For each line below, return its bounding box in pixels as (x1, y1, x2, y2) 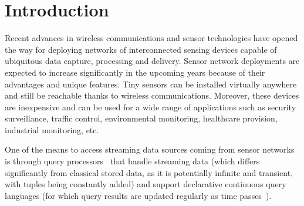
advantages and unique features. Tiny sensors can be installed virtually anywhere (5, 77, 297, 90)
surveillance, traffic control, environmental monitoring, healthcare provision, (5, 112, 278, 124)
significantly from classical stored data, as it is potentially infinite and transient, (5, 166, 293, 178)
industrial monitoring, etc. (5, 123, 99, 136)
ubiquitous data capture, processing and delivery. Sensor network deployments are (5, 55, 300, 67)
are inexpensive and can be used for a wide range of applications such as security (5, 100, 296, 113)
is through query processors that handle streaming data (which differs (5, 155, 260, 167)
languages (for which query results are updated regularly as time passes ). (5, 189, 272, 201)
